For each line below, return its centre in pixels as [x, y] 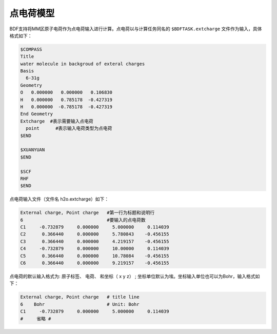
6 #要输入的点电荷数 [83, 220]
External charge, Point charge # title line [80, 297]
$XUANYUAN [33, 150]
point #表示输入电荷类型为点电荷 [69, 129]
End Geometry [37, 114]
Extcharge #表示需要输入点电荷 [57, 121]
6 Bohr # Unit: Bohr [80, 304]
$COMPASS [31, 49]
